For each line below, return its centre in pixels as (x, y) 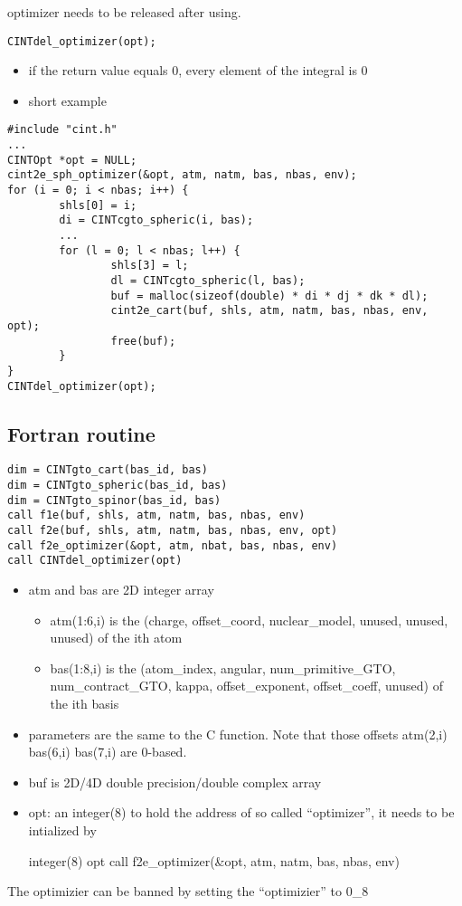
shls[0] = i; (98, 205)
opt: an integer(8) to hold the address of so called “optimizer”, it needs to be (241, 812)
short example (67, 100)
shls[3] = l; (150, 266)
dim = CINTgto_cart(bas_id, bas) (108, 470)
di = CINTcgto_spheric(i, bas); (156, 220)
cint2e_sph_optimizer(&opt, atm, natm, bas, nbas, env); (182, 175)
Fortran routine (81, 433)
